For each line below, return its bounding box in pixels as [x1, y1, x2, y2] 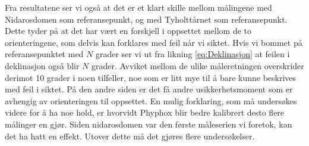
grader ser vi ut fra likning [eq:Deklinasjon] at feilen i [95, 48, 290, 60]
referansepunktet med [5, 48, 84, 60]
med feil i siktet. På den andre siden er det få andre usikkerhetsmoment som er [5, 83, 293, 95]
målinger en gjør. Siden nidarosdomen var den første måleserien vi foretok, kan [5, 117, 292, 130]
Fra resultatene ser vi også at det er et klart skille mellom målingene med [5, 1, 272, 13]
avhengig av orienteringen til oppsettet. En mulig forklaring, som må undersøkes [5, 94, 297, 107]
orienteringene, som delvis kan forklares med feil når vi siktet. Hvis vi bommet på [5, 36, 302, 48]
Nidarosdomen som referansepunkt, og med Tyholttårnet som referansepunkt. [5, 13, 288, 25]
